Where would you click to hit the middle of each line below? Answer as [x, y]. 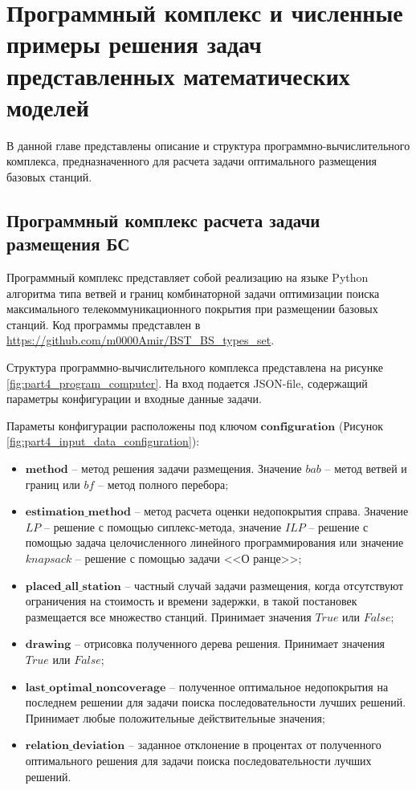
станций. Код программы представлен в [104, 324]
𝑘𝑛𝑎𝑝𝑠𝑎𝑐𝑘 [49, 559]
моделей [48, 106]
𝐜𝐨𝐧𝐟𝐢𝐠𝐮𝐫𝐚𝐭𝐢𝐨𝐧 [298, 427]
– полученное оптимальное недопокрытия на [279, 686]
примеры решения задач [134, 44]
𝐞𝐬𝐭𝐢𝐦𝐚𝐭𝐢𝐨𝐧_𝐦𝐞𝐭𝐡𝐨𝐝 [78, 513]
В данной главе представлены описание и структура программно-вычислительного [208, 145]
